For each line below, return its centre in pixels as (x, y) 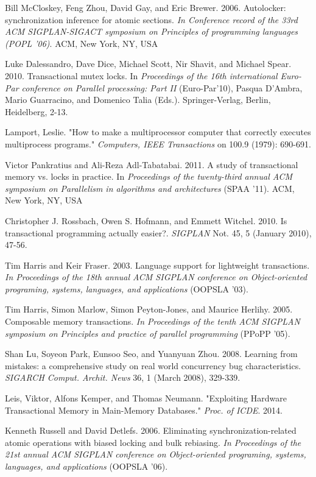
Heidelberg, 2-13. (37, 111)
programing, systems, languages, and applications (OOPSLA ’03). (127, 288)
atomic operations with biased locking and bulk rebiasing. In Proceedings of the (153, 442)
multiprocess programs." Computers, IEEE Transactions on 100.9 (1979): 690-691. (158, 143)
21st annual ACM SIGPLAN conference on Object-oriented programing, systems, (156, 454)
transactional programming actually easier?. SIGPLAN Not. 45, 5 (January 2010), (158, 232)
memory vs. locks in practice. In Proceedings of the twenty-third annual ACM (149, 176)
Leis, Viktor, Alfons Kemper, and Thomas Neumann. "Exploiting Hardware (146, 398)
